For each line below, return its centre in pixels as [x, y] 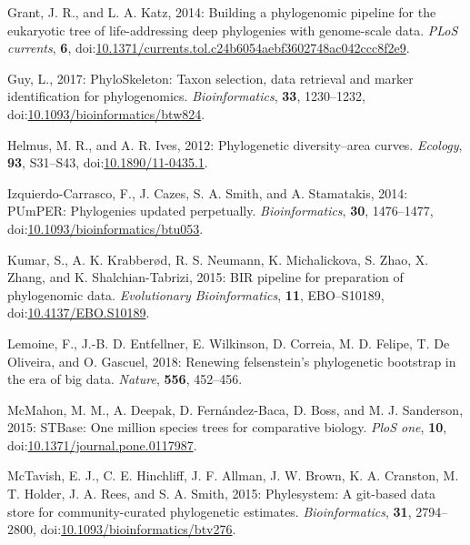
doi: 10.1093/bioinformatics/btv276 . [138, 529]
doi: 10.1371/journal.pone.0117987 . [102, 444]
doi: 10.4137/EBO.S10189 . [79, 313]
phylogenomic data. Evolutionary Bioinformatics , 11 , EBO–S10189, [196, 294]
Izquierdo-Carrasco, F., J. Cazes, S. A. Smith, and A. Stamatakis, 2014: [208, 192]
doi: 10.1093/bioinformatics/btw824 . [106, 113]
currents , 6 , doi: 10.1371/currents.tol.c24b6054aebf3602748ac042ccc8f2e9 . [209, 48]
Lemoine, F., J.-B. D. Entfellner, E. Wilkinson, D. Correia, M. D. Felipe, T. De [229, 343]
